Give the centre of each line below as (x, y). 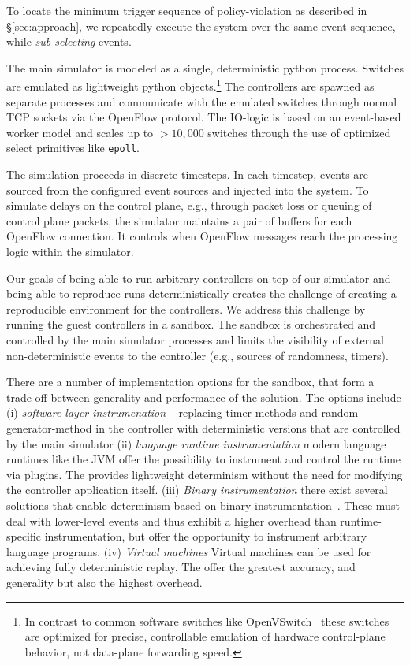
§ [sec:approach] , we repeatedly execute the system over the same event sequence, (201, 26)
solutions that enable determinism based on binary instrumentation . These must (203, 505)
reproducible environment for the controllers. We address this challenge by (186, 308)
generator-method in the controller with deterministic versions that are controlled (203, 427)
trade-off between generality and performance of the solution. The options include (204, 397)
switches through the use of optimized (299, 132)
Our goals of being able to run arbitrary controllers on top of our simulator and (199, 278)
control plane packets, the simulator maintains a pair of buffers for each (179, 220)
